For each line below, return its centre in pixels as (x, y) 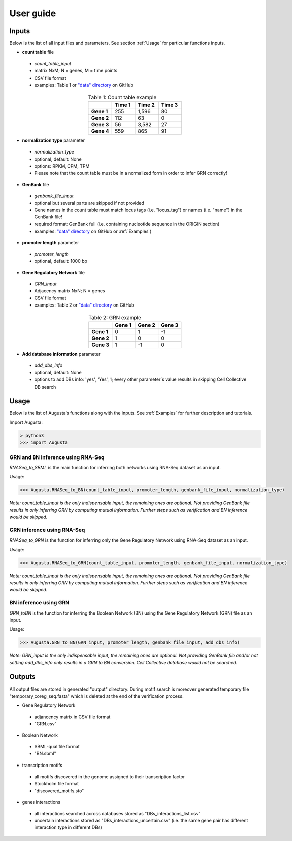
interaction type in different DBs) (68, 827)
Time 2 (147, 105)
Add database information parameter (61, 354)
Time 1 (123, 105)
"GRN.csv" (46, 724)
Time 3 (170, 105)
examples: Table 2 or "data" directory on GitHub (84, 305)
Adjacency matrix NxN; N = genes (70, 291)
